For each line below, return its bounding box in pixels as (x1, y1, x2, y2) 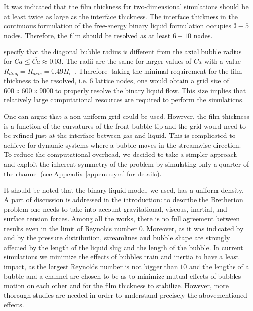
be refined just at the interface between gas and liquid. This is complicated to (4, 130, 235, 140)
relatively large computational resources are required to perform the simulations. (4, 95, 244, 105)
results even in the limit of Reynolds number (4, 223, 137, 233)
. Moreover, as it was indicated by (142, 223, 244, 233)
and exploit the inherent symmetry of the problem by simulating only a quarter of (4, 158, 249, 169)
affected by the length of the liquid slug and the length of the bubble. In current (4, 242, 243, 252)
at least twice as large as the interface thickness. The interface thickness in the (4, 11, 238, 21)
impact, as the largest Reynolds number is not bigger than (4, 261, 178, 271)
